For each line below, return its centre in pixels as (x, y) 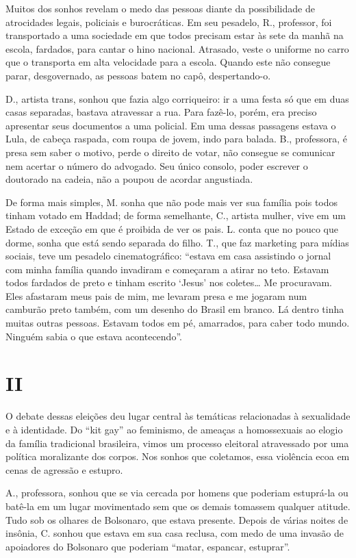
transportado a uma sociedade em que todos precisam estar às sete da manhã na (175, 35)
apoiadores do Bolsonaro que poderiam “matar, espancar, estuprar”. (148, 546)
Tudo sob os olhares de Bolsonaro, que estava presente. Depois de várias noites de (177, 519)
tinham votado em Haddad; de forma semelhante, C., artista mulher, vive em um (176, 215)
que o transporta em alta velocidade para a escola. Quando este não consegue (168, 62)
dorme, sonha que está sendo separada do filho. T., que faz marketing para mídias (177, 242)
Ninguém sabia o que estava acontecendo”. (94, 336)
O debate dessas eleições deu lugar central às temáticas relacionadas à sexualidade (178, 416)
